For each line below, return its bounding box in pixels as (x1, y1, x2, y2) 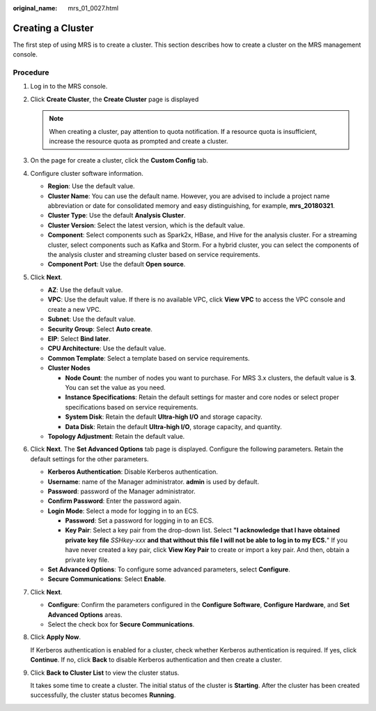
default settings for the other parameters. (30, 454, 149, 463)
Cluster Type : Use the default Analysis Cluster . (47, 211, 186, 220)
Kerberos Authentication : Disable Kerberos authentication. (47, 467, 219, 476)
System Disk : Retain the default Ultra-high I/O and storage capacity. (65, 412, 263, 421)
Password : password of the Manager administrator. (47, 487, 196, 495)
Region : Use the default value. (47, 182, 135, 190)
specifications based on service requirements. (65, 403, 198, 411)
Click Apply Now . (30, 633, 81, 641)
